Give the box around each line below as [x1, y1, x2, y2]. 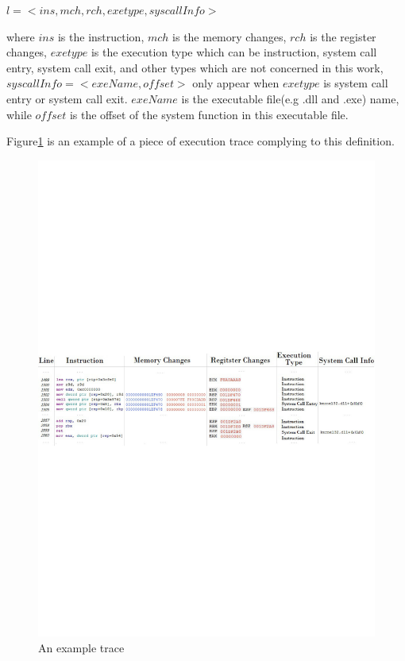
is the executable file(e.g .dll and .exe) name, [181, 90, 399, 106]
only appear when [192, 75, 280, 91]
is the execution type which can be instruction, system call [91, 44, 377, 60]
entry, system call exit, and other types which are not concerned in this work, [6, 59, 384, 75]
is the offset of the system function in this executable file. [69, 106, 349, 122]
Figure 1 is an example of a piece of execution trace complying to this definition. [6, 133, 395, 149]
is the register [310, 28, 376, 44]
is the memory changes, [172, 28, 287, 44]
